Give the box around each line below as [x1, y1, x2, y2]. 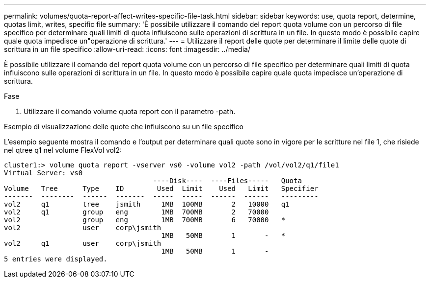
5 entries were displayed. [4, 255, 107, 263]
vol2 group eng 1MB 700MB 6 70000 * [4, 216, 286, 224]
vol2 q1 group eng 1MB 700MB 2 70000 [4, 208, 269, 216]
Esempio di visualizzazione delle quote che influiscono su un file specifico [4, 122, 243, 131]
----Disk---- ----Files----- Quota [153, 177, 302, 185]
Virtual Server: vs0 [4, 169, 83, 177]
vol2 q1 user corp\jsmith [4, 239, 161, 247]
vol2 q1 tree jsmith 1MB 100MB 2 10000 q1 [4, 200, 290, 208]
